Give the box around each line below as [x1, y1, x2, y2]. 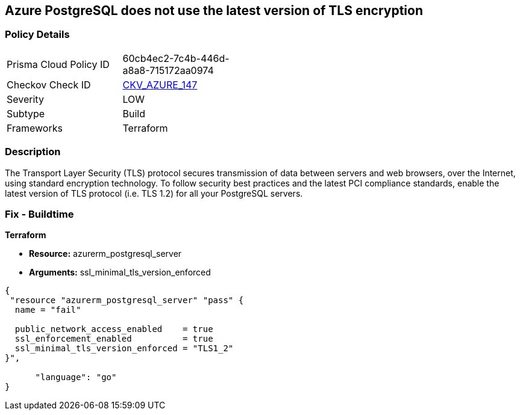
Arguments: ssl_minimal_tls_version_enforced [29, 267, 211, 278]
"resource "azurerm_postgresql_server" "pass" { [10, 295, 244, 306]
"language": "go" [35, 372, 117, 383]
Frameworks [7, 121, 63, 134]
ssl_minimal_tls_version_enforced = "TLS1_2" [14, 343, 234, 354]
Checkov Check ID [7, 78, 91, 91]
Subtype [7, 107, 45, 120]
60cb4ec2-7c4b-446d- [122, 52, 230, 64]
